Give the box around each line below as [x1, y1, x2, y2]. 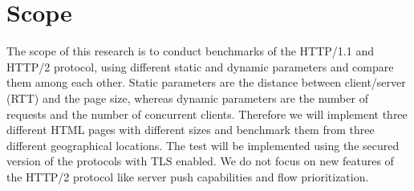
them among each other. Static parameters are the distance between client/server [6, 74, 406, 91]
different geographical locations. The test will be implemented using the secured [6, 136, 400, 153]
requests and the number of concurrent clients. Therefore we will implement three [6, 105, 408, 122]
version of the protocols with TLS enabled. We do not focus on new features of [6, 152, 394, 169]
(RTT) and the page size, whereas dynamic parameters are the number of [6, 89, 368, 106]
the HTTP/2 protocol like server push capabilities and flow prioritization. [6, 168, 369, 185]
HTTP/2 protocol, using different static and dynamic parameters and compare [6, 58, 394, 75]
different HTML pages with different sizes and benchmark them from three [6, 121, 375, 138]
